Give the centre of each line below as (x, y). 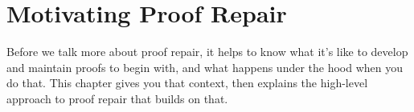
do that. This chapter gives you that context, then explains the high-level (187, 83)
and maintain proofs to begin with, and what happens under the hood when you (205, 67)
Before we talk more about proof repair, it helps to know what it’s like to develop (207, 52)
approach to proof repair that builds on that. (117, 98)
